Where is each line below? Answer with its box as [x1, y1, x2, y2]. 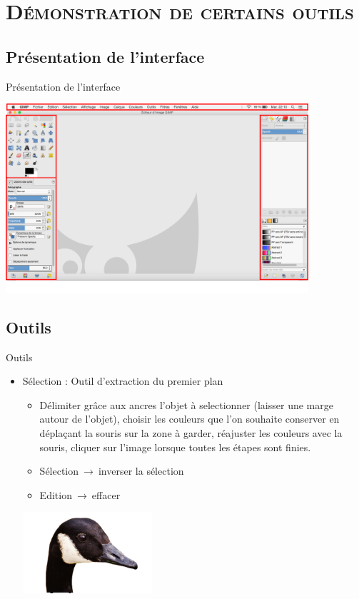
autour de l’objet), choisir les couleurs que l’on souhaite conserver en [39, 411, 340, 426]
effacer [91, 487, 121, 502]
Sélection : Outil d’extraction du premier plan [22, 373, 223, 388]
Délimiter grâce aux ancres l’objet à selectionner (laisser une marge [39, 397, 333, 412]
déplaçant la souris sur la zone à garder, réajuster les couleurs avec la [39, 425, 343, 440]
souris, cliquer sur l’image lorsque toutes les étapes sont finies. [39, 439, 311, 454]
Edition [39, 487, 72, 502]
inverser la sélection [98, 463, 184, 478]
